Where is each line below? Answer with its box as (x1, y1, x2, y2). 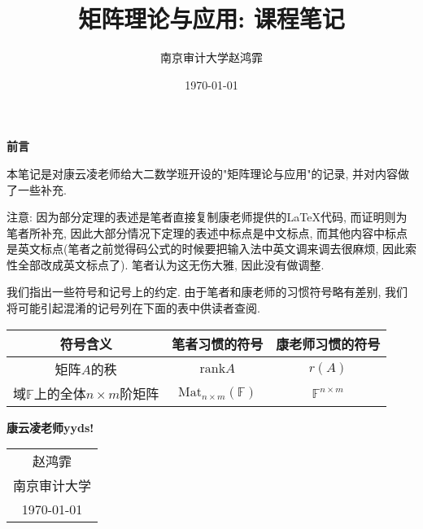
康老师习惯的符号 (276, 334, 381, 353)
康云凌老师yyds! (7, 418, 94, 435)
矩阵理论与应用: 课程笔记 (78, 2, 345, 35)
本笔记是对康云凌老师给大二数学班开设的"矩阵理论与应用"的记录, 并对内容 (7, 164, 399, 181)
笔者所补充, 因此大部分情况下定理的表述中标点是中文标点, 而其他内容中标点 (7, 224, 408, 241)
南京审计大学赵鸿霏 (160, 49, 263, 66)
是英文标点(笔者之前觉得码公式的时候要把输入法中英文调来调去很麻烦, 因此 (7, 240, 405, 257)
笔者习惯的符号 (172, 334, 264, 353)
